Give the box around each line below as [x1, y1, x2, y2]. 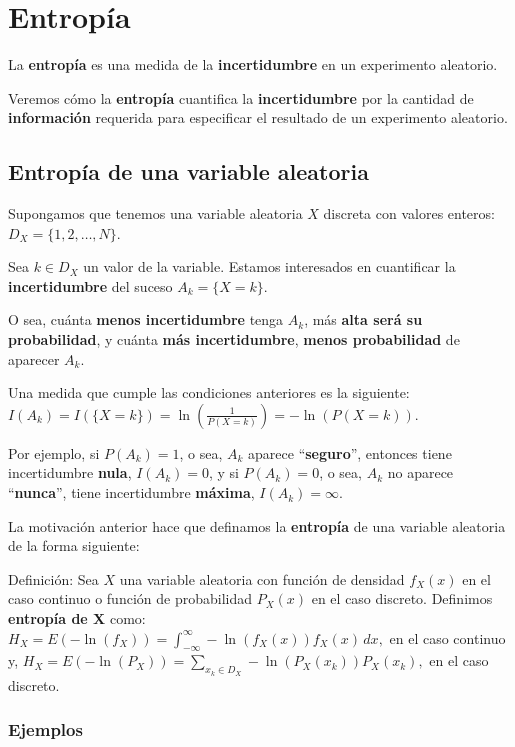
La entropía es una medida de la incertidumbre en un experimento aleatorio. [8, 54, 498, 75]
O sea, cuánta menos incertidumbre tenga [8, 309, 284, 330]
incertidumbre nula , [8, 462, 132, 483]
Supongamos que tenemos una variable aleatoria [8, 203, 303, 224]
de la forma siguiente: [8, 535, 140, 556]
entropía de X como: [8, 608, 146, 629]
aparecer [8, 348, 60, 369]
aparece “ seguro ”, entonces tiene [248, 442, 452, 463]
